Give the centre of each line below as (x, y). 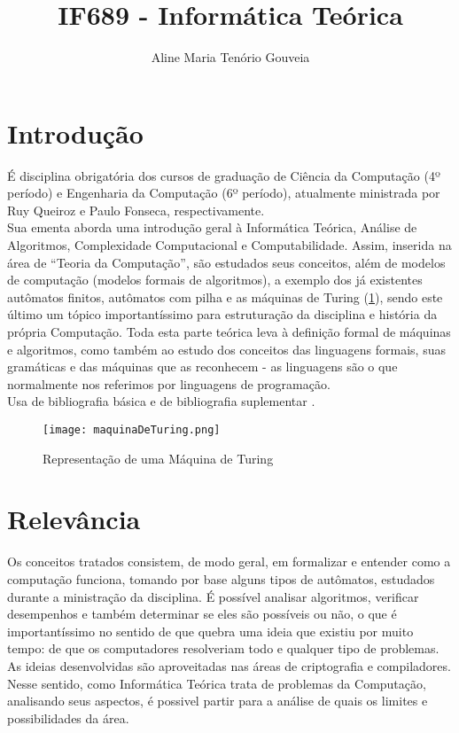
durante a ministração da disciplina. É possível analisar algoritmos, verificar (213, 596)
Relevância (74, 519)
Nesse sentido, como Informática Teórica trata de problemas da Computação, (217, 683)
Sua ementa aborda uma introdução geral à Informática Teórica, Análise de (212, 227)
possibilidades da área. (68, 717)
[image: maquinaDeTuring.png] (132, 429)
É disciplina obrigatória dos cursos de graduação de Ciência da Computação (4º (224, 175)
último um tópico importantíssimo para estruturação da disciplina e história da (222, 314)
